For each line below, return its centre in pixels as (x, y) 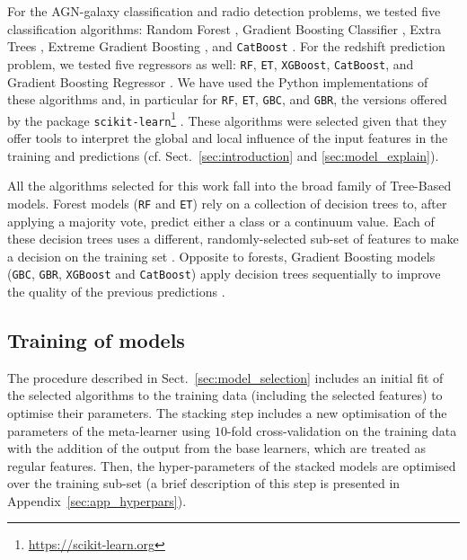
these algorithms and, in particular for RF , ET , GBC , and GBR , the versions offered (227, 99)
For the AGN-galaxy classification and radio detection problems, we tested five (224, 11)
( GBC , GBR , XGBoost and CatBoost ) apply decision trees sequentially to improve (224, 274)
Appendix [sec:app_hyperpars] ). (97, 500)
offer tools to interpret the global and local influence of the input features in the (228, 138)
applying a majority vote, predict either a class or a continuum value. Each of (221, 221)
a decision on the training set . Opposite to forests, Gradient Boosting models (221, 256)
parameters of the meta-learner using (109, 430)
